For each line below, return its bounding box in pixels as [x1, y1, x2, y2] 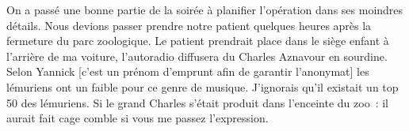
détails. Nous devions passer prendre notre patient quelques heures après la [6, 17, 372, 33]
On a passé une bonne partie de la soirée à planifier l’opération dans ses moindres [6, 2, 403, 17]
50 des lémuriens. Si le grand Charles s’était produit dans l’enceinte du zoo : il [6, 94, 388, 110]
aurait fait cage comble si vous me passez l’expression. [6, 110, 269, 126]
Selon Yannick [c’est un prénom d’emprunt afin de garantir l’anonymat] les [6, 63, 369, 80]
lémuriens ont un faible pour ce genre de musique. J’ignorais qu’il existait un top [6, 78, 399, 95]
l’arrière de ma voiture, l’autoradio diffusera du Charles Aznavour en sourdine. [6, 47, 388, 64]
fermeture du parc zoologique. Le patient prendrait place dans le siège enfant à [6, 32, 389, 49]
